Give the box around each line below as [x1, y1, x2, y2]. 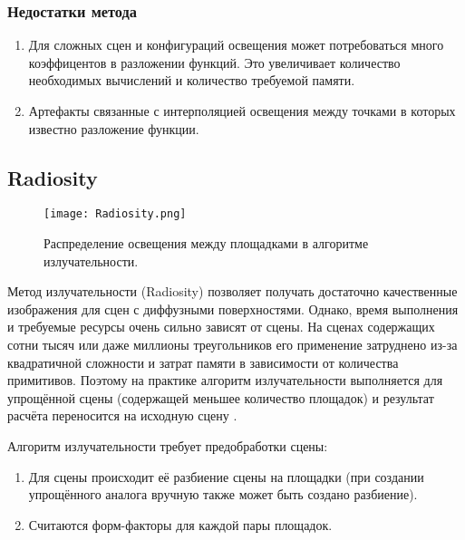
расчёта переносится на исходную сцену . [7, 406, 237, 425]
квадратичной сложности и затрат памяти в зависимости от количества [7, 352, 399, 371]
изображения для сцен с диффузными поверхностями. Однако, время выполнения [7, 299, 459, 318]
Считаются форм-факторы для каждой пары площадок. [28, 515, 333, 534]
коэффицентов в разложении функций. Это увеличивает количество [28, 53, 401, 72]
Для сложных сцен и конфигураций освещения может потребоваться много [28, 35, 444, 54]
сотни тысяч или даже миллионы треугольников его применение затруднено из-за [7, 335, 458, 354]
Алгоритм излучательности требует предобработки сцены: [7, 436, 328, 455]
